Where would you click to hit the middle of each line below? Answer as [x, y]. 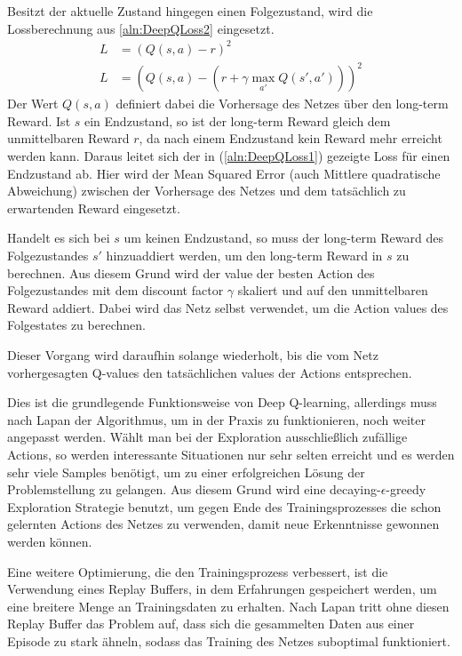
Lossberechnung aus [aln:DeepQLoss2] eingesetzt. [141, 28]
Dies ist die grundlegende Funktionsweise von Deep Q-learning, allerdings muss [222, 402]
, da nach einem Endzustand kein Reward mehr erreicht [291, 138]
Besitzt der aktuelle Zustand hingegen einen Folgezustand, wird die [190, 11]
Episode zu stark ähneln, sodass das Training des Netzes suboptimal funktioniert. [229, 640]
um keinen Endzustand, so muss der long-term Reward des [283, 238]
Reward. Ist [39, 120]
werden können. [50, 541]
